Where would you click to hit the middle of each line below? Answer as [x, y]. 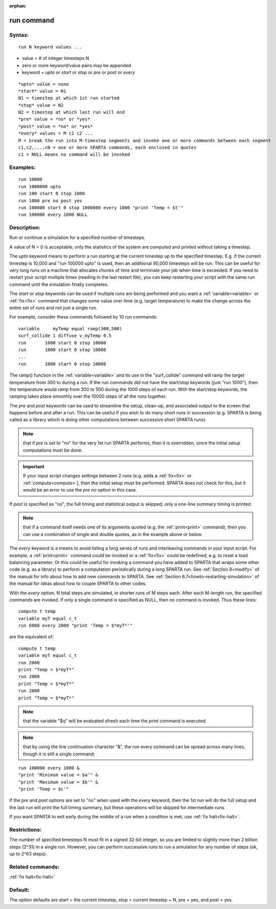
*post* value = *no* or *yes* [56, 126]
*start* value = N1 [42, 91]
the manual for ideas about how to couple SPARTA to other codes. [78, 584]
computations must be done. [53, 450]
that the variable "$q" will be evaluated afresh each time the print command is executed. [115, 721]
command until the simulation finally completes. [59, 284]
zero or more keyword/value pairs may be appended [76, 65]
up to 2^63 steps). [28, 854]
